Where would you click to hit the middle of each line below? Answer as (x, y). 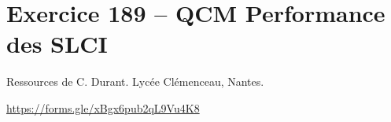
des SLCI (57, 44)
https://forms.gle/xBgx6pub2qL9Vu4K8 (103, 107)
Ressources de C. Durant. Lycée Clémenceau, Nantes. (135, 81)
